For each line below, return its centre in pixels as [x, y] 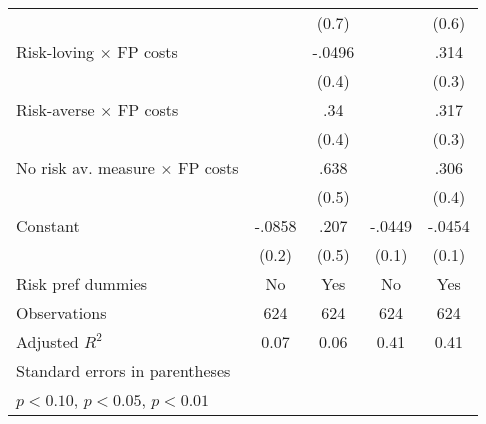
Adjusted [47, 341]
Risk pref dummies [82, 283]
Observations [61, 312]
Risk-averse [55, 109]
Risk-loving [55, 51]
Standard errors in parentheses [123, 370]
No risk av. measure [85, 167]
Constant [48, 225]
